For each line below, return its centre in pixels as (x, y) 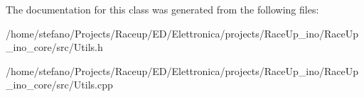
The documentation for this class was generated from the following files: (162, 9)
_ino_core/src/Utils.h (54, 47)
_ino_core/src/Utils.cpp (59, 85)
